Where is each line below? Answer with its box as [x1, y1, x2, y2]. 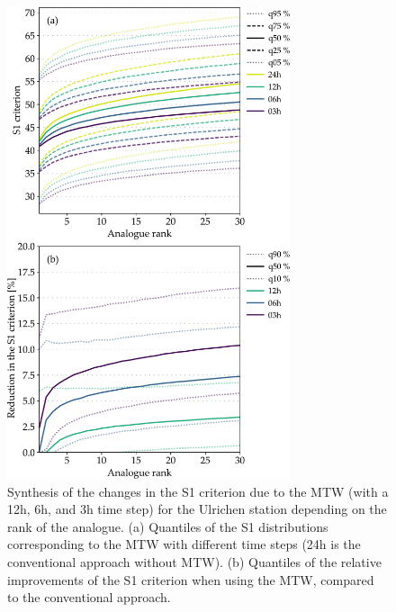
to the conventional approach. [7, 588, 171, 607]
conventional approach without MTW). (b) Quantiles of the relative [7, 552, 382, 571]
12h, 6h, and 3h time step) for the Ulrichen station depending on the [7, 499, 387, 518]
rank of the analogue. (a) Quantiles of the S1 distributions [7, 517, 328, 535]
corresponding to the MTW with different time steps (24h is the [7, 535, 361, 553]
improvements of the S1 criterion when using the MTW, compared [7, 570, 374, 589]
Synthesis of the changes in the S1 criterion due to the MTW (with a [7, 481, 389, 500]
